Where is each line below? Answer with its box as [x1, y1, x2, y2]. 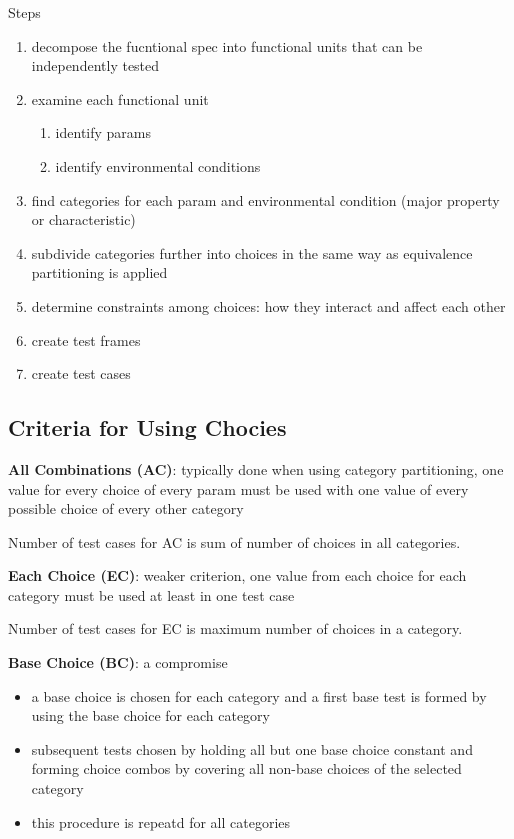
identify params [55, 122, 152, 143]
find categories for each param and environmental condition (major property [31, 189, 500, 210]
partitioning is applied [31, 262, 168, 283]
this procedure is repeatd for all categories [31, 811, 291, 832]
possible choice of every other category [8, 498, 244, 519]
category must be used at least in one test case [8, 584, 295, 605]
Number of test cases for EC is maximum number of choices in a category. [8, 618, 463, 639]
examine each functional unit [31, 88, 209, 109]
